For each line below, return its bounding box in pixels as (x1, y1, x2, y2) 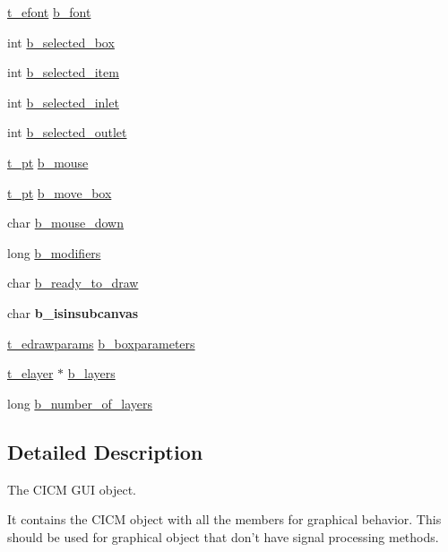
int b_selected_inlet (7, 92, 119, 111)
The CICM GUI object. (7, 479, 136, 498)
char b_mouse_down (7, 213, 125, 232)
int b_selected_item (7, 63, 119, 82)
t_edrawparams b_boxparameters (7, 333, 195, 352)
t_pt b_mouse (7, 152, 89, 171)
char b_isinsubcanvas (7, 303, 139, 322)
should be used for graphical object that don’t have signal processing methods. (7, 527, 439, 546)
